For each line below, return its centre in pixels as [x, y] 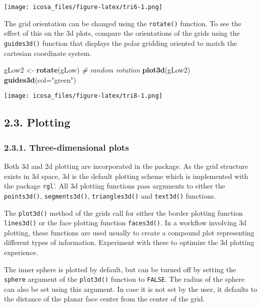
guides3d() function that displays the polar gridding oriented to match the [121, 43]
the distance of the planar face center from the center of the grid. [105, 299]
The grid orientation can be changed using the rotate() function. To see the [123, 23]
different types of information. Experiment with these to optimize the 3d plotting [129, 242]
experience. [21, 252]
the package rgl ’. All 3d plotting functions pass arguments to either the [115, 186]
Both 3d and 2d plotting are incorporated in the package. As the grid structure [126, 166]
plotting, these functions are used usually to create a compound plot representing [129, 232]
